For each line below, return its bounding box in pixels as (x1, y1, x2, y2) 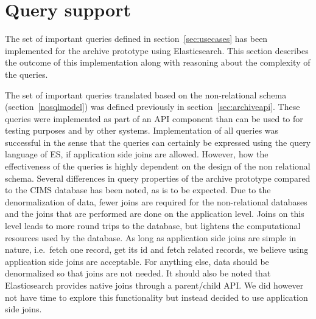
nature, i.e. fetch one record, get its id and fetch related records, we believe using (5, 243, 309, 256)
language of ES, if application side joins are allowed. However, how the (5, 148, 269, 160)
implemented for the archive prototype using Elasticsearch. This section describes (5, 44, 309, 57)
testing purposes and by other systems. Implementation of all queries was (5, 124, 279, 137)
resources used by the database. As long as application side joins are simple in (5, 231, 297, 244)
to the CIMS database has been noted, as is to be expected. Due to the (5, 184, 271, 196)
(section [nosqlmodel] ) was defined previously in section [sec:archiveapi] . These (5, 100, 300, 113)
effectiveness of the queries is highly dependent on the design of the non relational (5, 160, 311, 173)
